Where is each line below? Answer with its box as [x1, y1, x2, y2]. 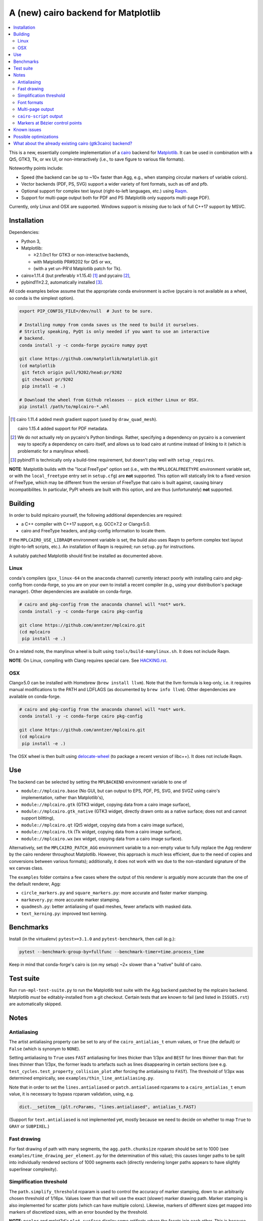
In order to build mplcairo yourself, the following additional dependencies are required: [9, 512, 183, 518]
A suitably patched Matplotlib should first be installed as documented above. [9, 552, 163, 559]
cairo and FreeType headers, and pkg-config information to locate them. [21, 528, 166, 534]
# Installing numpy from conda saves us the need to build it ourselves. [19, 322, 199, 327]
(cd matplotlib [19, 363, 56, 368]
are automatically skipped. [9, 1001, 62, 1007]
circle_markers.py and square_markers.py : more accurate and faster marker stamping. [21, 890, 208, 896]
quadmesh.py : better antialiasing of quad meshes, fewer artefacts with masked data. [21, 904, 192, 909]
